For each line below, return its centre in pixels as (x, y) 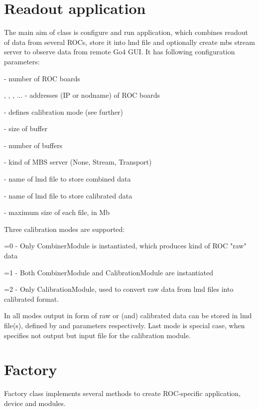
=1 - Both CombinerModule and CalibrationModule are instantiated (109, 272)
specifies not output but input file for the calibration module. (97, 335)
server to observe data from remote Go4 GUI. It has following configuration (120, 52)
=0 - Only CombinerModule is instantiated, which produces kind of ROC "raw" (125, 246)
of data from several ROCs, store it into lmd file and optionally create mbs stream (129, 42)
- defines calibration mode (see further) (64, 111)
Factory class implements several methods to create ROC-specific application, (122, 393)
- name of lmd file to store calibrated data (68, 195)
